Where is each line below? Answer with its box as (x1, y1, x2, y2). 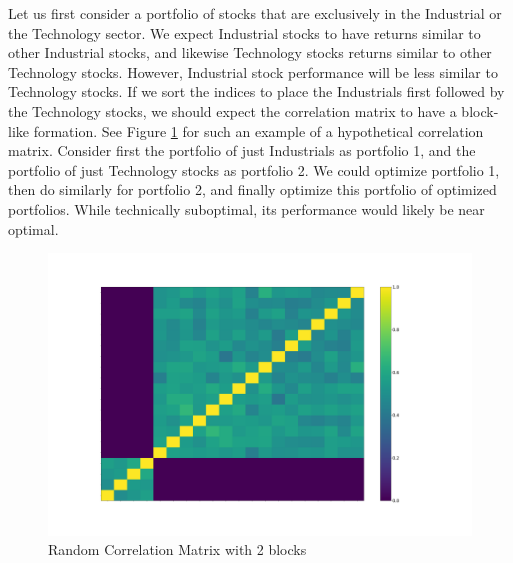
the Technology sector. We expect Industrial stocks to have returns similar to (8, 22, 481, 43)
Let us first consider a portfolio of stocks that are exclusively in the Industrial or (8, 3, 502, 23)
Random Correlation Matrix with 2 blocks (48, 539, 307, 560)
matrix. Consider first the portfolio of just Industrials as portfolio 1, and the (8, 140, 476, 161)
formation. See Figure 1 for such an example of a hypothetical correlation (33, 120, 484, 141)
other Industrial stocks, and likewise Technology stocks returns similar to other (8, 42, 492, 63)
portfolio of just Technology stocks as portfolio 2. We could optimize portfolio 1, (8, 159, 500, 180)
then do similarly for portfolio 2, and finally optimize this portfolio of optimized (8, 179, 497, 200)
